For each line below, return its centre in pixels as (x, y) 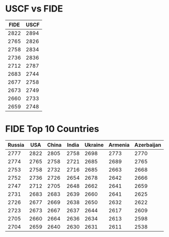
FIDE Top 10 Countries (52, 129)
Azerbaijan (148, 145)
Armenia (119, 145)
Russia (16, 145)
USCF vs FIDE (34, 9)
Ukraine (94, 145)
